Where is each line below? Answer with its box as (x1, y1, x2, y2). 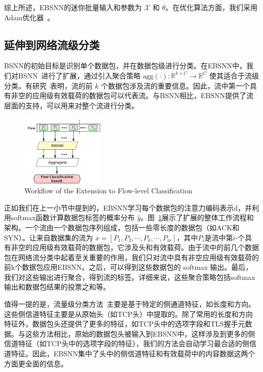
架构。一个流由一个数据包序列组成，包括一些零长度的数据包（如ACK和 (4, 222, 240, 232)
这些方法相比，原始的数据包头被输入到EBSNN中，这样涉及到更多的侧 (25, 328, 255, 339)
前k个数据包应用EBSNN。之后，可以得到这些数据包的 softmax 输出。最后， (4, 262, 253, 272)
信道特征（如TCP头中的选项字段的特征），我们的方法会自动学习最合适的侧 (4, 338, 249, 349)
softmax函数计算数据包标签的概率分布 (11, 212, 135, 223)
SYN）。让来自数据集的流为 (4, 232, 93, 242)
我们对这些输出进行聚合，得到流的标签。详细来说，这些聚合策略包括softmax (4, 271, 255, 282)
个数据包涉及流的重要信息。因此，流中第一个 (101, 80, 250, 91)
